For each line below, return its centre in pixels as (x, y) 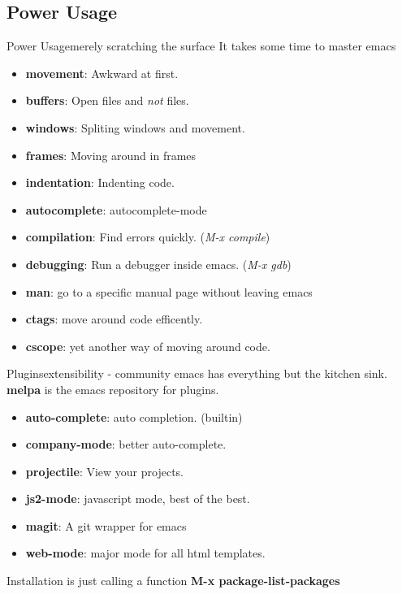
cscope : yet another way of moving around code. (148, 346)
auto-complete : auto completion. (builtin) (134, 416)
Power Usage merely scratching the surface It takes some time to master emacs (201, 46)
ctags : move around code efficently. (114, 319)
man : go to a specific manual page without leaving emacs (169, 291)
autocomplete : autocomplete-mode (116, 209)
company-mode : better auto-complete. (126, 444)
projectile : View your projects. (105, 471)
